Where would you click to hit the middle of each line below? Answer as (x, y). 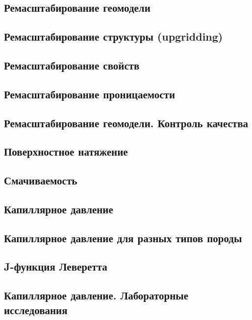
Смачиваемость (41, 180)
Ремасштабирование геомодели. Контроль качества (126, 123)
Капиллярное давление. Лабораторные (96, 295)
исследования (36, 309)
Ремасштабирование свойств (72, 65)
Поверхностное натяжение (66, 151)
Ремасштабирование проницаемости (89, 94)
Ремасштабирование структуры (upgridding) (113, 36)
